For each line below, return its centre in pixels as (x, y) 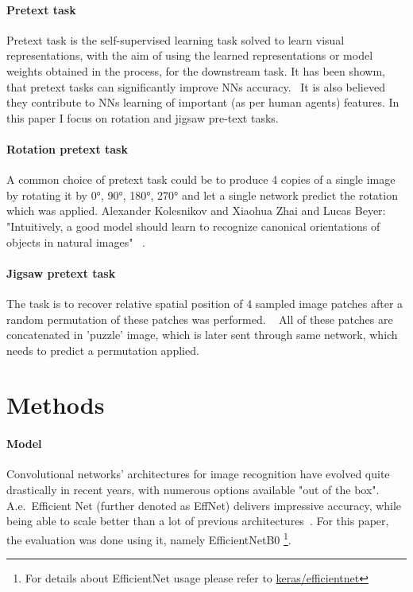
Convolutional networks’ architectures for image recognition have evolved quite (198, 474)
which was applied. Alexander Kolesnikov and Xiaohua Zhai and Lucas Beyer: (196, 210)
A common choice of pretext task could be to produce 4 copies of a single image (201, 179)
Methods (56, 405)
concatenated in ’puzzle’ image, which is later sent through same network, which (202, 335)
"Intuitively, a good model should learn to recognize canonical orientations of (193, 226)
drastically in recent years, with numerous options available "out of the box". (193, 490)
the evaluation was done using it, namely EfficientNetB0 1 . (149, 538)
